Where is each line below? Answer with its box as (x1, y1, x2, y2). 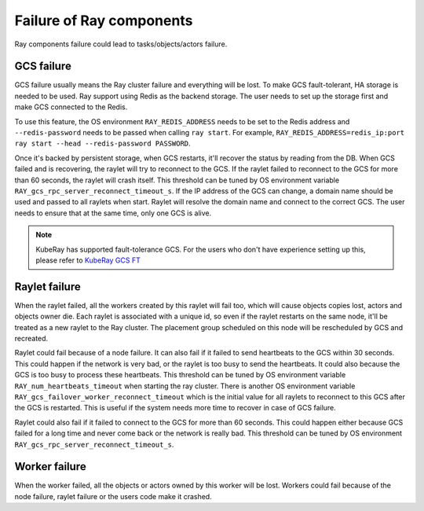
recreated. (14, 334, 49, 343)
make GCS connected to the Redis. (14, 102, 128, 112)
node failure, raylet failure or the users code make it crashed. (14, 491, 212, 501)
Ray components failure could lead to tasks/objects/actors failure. (14, 39, 228, 49)
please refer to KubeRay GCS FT (35, 256, 141, 265)
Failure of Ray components (14, 12, 193, 29)
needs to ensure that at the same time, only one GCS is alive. (14, 208, 212, 218)
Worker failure (14, 460, 86, 473)
